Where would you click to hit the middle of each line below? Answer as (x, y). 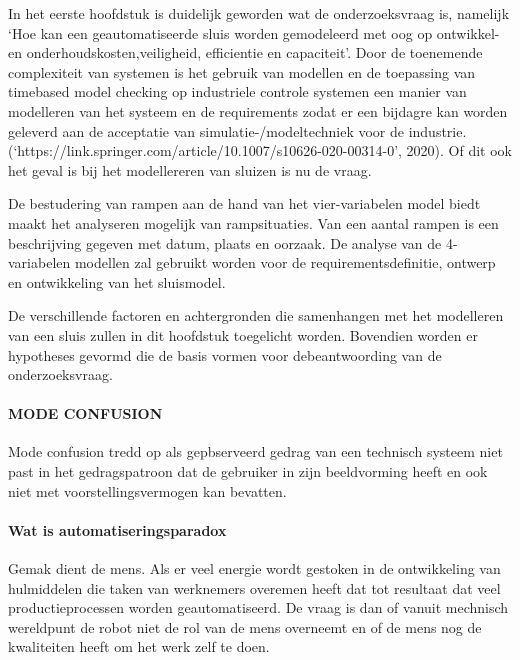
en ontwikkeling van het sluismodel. (117, 281)
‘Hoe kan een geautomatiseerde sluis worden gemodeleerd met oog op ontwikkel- (254, 32)
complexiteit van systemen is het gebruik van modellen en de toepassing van (242, 71)
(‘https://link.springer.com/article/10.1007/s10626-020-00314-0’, (205, 150)
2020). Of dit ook (459, 150)
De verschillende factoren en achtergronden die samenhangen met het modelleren (256, 315)
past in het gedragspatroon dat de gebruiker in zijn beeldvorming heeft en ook (248, 471)
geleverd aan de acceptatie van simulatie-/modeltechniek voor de (206, 130)
